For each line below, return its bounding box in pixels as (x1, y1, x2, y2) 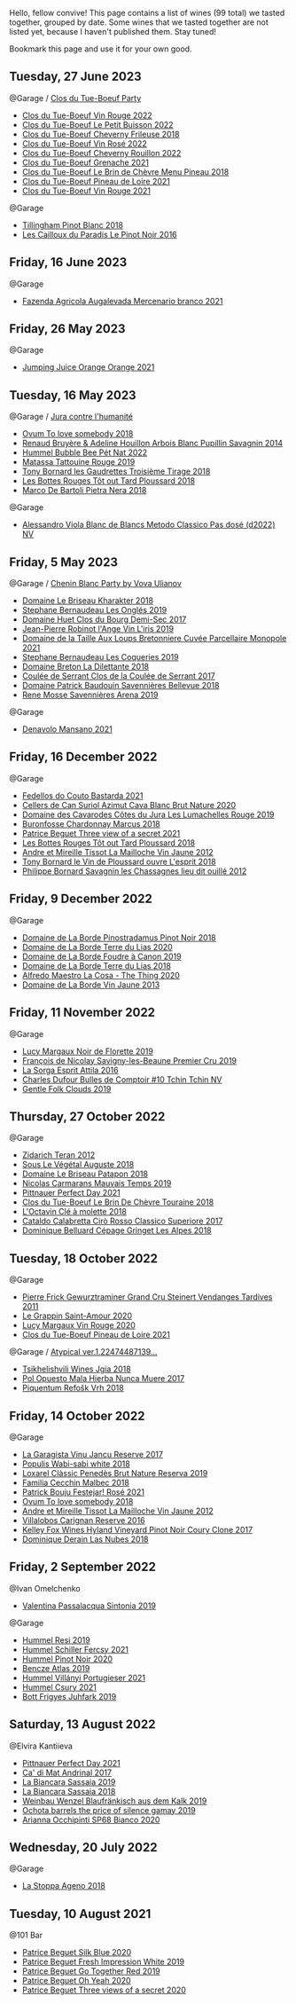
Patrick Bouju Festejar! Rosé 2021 (21, 1486, 144, 1497)
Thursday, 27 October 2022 (9, 1109, 166, 1124)
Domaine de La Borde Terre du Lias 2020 (21, 941, 173, 952)
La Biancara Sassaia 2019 (21, 1776, 116, 1787)
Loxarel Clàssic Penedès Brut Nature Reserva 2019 (21, 1467, 208, 1478)
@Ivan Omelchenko (9, 1583, 82, 1593)
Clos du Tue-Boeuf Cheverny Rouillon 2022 (21, 147, 182, 158)
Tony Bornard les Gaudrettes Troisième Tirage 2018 (21, 466, 211, 477)
